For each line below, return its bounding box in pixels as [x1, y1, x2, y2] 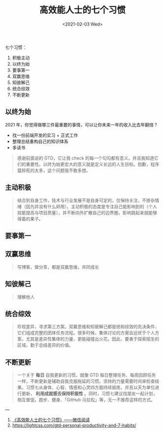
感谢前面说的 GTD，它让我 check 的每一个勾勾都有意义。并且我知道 [17, 155, 154, 161]
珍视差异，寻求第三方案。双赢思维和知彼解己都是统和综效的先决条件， [17, 324, 160, 330]
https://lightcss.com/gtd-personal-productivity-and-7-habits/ [12, 423, 137, 429]
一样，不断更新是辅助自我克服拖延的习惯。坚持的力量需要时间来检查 [17, 378, 155, 384]
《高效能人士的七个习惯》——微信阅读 [12, 417, 90, 423]
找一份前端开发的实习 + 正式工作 [12, 132, 78, 138]
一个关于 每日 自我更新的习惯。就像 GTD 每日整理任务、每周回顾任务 [17, 372, 156, 378]
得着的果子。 [17, 216, 43, 222]
